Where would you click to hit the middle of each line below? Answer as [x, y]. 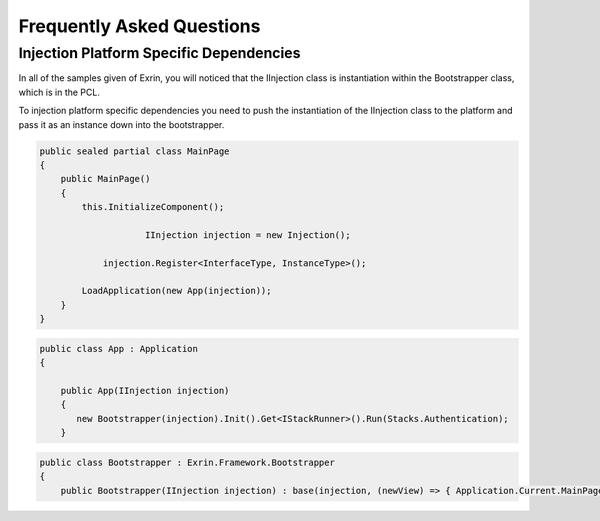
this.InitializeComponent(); [153, 207]
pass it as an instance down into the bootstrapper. [121, 124]
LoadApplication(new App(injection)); [176, 291]
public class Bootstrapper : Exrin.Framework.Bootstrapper [187, 462]
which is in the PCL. [59, 92]
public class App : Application [119, 348]
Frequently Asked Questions [139, 26]
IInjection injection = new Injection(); [248, 234]
